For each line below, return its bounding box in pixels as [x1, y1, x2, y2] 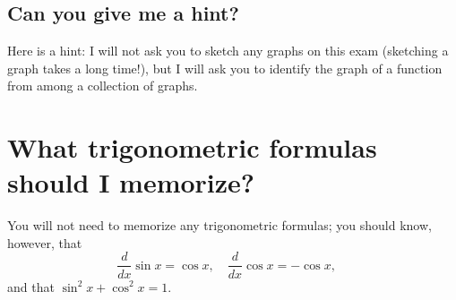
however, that [7, 233, 82, 252]
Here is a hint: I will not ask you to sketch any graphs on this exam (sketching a [7, 41, 449, 60]
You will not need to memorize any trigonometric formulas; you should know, [7, 216, 432, 235]
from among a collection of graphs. [7, 76, 198, 95]
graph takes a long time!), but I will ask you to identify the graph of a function [7, 58, 443, 77]
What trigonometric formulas [7, 129, 377, 166]
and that [7, 277, 55, 296]
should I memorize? [7, 164, 255, 201]
